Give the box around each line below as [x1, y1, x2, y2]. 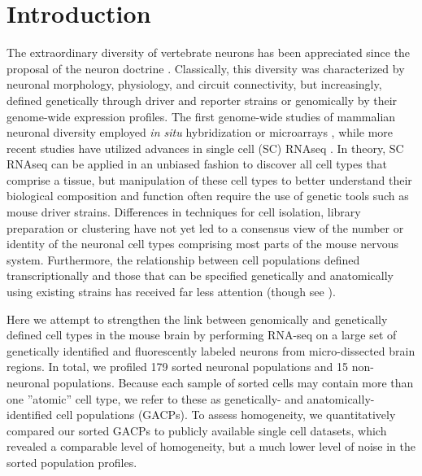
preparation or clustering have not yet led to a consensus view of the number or [7, 219, 404, 236]
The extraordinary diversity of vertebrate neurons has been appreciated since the [7, 44, 411, 61]
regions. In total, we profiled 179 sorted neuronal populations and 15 [7, 358, 349, 375]
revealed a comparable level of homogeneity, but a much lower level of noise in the [7, 438, 415, 455]
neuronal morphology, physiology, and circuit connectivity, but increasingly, [7, 76, 382, 93]
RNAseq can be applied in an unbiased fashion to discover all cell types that [7, 155, 388, 172]
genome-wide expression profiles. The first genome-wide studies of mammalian [7, 107, 396, 124]
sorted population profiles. [7, 453, 137, 470]
